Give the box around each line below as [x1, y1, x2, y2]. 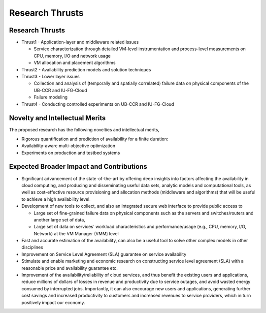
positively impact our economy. [21, 299, 85, 305]
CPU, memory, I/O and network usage [33, 53, 111, 59]
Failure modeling [33, 94, 68, 100]
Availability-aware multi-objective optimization [21, 143, 116, 149]
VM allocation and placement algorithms [33, 60, 116, 66]
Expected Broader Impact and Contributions [9, 162, 147, 171]
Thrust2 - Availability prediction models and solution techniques [21, 66, 151, 72]
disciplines [21, 244, 43, 250]
